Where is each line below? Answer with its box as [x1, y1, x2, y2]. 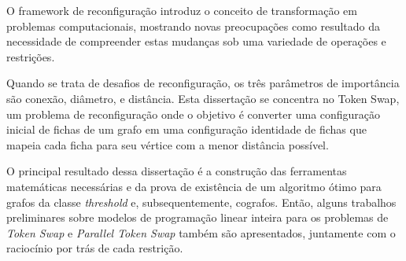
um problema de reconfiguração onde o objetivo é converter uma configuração [6, 105, 381, 122]
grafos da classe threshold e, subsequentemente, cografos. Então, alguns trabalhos [6, 193, 397, 210]
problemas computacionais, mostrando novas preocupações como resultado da [6, 17, 381, 34]
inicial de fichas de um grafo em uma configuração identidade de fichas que [6, 121, 367, 138]
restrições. [6, 48, 55, 64]
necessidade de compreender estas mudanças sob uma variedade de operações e [6, 33, 386, 50]
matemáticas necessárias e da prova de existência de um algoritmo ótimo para [6, 178, 382, 194]
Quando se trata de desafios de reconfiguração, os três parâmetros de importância [6, 75, 400, 91]
